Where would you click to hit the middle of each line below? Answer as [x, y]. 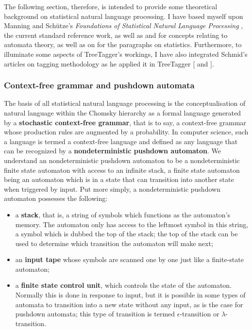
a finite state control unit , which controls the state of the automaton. [124, 285]
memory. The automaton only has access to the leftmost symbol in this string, [132, 224]
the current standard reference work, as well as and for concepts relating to [116, 35]
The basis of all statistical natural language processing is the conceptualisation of [125, 103]
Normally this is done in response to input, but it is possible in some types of [130, 295]
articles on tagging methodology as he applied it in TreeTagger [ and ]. [109, 63]
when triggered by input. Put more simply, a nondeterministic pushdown [112, 189]
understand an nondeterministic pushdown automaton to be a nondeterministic [122, 160]
